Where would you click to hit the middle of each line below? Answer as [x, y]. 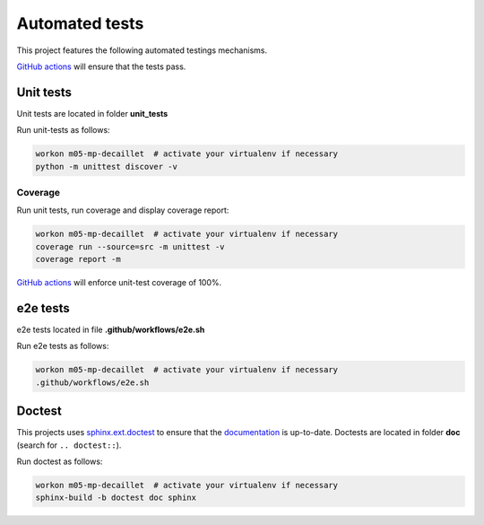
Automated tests [80, 23]
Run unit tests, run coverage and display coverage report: [123, 210]
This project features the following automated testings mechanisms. [142, 50]
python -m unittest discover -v [107, 166]
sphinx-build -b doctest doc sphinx [116, 498]
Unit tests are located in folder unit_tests [92, 113]
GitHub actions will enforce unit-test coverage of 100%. [119, 283]
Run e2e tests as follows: [63, 346]
